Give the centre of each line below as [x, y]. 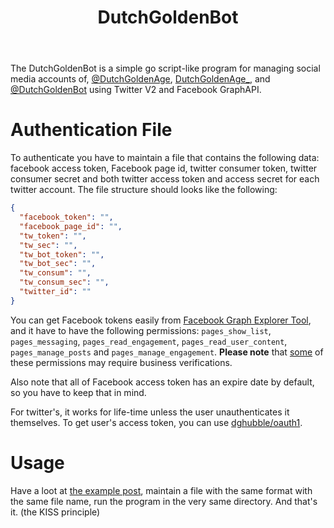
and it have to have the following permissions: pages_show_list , [141, 330]
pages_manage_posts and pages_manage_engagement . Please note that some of [167, 352]
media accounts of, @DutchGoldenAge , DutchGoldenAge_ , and [140, 79]
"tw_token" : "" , [53, 236]
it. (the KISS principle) [55, 512]
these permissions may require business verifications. [121, 362]
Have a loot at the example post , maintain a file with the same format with [161, 490]
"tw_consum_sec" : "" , [64, 282]
